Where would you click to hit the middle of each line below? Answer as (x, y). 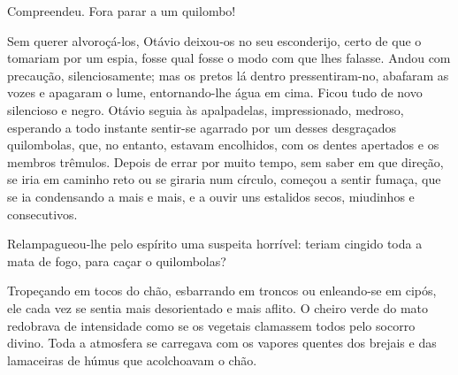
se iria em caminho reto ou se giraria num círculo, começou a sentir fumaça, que (224, 179)
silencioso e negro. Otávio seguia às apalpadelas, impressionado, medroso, (206, 109)
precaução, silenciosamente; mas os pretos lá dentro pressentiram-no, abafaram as (228, 75)
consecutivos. (42, 214)
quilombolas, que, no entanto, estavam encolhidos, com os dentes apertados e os (223, 145)
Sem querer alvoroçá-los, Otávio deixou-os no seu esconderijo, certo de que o (214, 40)
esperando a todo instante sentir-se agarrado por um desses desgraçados (202, 127)
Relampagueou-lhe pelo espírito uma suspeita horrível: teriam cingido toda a (215, 244)
